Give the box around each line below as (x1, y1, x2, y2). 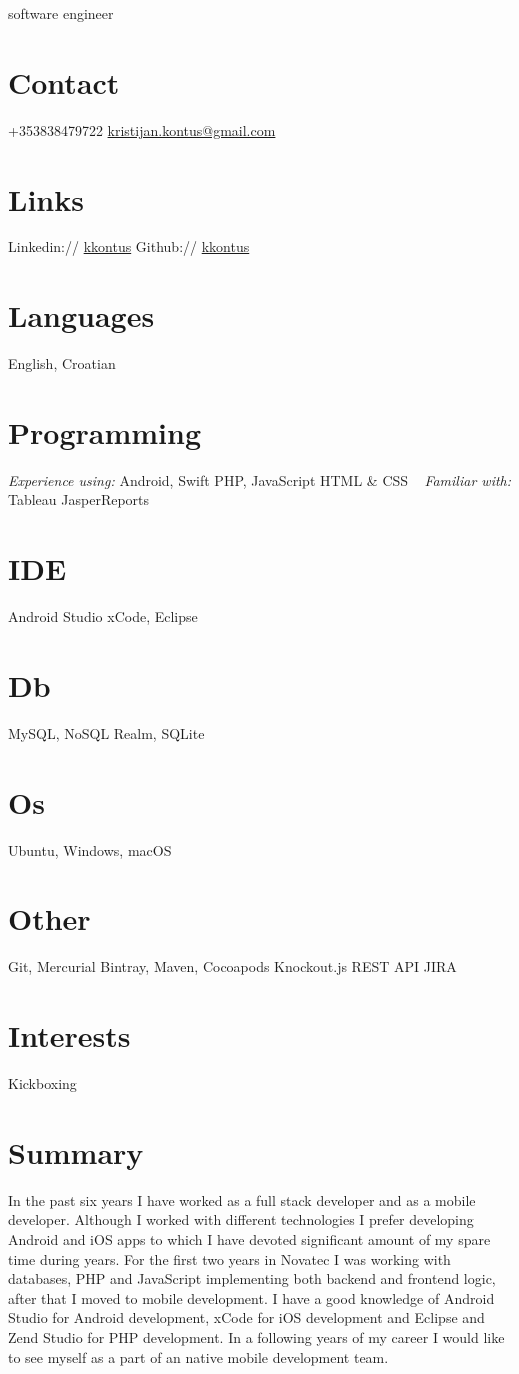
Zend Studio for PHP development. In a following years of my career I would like (8, 1326, 505, 1347)
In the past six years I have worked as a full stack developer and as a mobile (8, 1189, 476, 1210)
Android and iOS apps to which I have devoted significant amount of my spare (8, 1228, 491, 1249)
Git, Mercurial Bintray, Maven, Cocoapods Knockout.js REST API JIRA (8, 956, 457, 977)
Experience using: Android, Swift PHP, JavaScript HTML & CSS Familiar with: (8, 469, 512, 490)
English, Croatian (8, 353, 116, 374)
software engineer (8, 3, 114, 23)
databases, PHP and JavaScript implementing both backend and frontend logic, (8, 1268, 496, 1289)
